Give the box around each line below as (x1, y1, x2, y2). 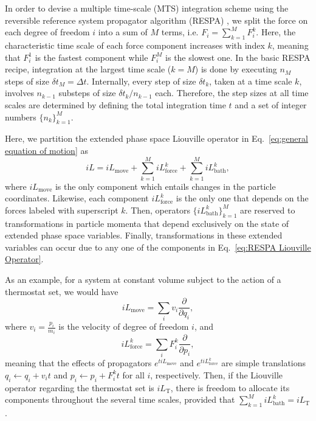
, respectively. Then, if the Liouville (150, 368, 283, 381)
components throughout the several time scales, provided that (5, 393, 235, 406)
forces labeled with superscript (5, 203, 118, 216)
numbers (5, 110, 36, 123)
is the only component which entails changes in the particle (55, 179, 276, 192)
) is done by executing (194, 63, 277, 75)
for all (122, 368, 145, 381)
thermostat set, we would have (5, 285, 118, 297)
